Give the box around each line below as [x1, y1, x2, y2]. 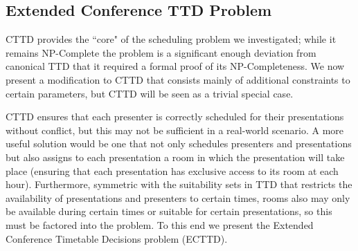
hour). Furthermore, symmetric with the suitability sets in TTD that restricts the [6, 177, 352, 192]
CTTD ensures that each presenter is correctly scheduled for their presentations [6, 109, 344, 124]
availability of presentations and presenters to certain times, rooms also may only [6, 190, 350, 205]
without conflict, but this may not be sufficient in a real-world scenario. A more [6, 122, 344, 137]
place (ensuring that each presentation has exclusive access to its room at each [6, 163, 339, 178]
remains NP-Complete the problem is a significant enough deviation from [6, 45, 316, 59]
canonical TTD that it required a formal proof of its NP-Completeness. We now [6, 59, 345, 73]
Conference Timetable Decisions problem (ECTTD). [6, 231, 228, 245]
